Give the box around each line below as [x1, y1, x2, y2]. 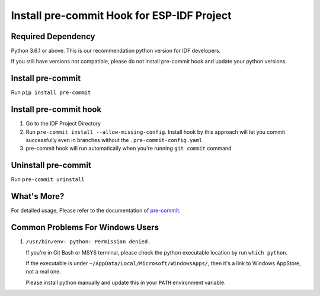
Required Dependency [11, 31, 95, 41]
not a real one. [25, 268, 62, 275]
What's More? [11, 191, 65, 201]
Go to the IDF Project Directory [25, 120, 101, 127]
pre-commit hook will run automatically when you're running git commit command [25, 145, 232, 152]
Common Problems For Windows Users [11, 223, 159, 233]
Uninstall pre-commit [11, 160, 91, 170]
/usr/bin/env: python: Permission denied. [25, 239, 151, 245]
